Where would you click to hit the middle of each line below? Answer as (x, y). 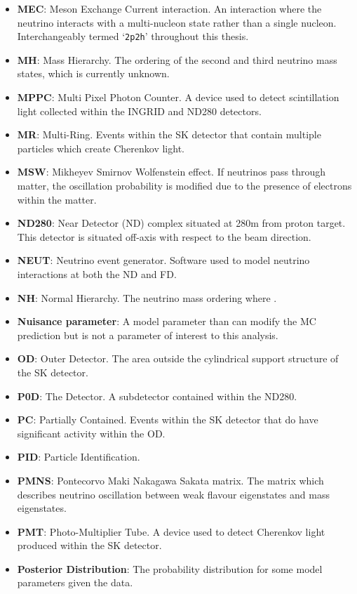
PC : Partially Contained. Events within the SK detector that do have (168, 420)
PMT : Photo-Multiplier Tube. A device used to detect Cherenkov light (171, 531)
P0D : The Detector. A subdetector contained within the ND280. (157, 396)
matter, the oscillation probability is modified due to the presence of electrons (184, 185)
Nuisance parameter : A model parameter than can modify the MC (167, 321)
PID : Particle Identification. (79, 457)
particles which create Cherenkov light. (101, 148)
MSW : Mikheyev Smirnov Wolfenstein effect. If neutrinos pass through (171, 172)
